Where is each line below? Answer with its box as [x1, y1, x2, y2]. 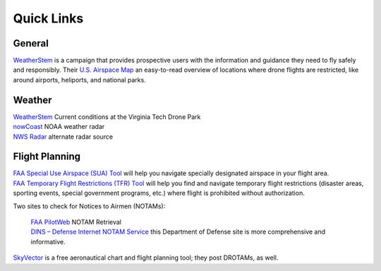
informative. [30, 237, 66, 246]
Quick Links [13, 11, 84, 26]
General [13, 37, 49, 49]
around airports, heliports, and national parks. [13, 75, 146, 84]
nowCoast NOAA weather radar [13, 122, 105, 131]
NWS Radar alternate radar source [13, 132, 113, 141]
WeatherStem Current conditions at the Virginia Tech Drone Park [13, 113, 201, 121]
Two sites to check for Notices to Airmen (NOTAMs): [13, 201, 166, 210]
